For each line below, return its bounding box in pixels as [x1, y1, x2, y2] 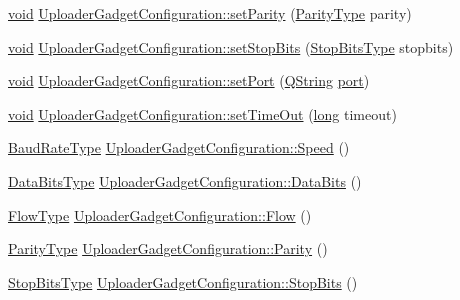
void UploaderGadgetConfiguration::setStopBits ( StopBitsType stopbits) [8, 36, 454, 57]
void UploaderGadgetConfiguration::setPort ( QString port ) [8, 70, 370, 91]
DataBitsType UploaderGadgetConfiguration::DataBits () [8, 170, 362, 191]
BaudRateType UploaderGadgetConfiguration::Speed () [8, 137, 350, 158]
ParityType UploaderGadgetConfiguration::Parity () [8, 238, 328, 259]
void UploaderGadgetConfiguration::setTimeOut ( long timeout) [8, 103, 397, 124]
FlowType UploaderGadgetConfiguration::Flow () [8, 204, 312, 225]
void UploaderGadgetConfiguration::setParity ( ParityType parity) [8, 3, 412, 23]
